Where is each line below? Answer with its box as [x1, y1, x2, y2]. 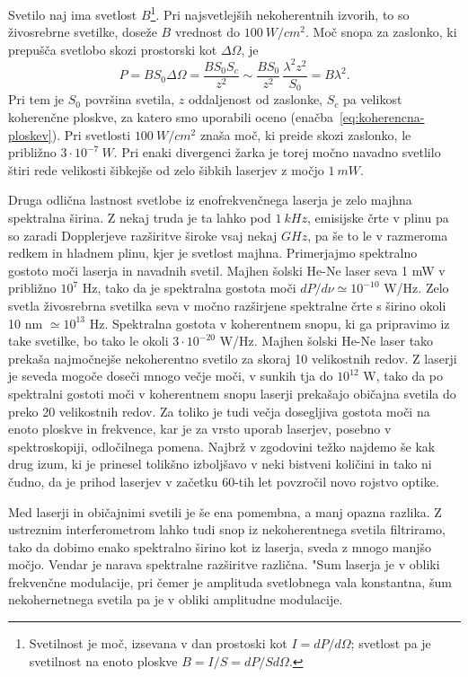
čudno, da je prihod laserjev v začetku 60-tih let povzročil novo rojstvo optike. [8, 471, 439, 490]
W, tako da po [363, 366, 444, 385]
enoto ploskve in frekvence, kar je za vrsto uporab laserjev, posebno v [8, 419, 392, 438]
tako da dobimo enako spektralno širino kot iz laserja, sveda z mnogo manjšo [8, 537, 432, 556]
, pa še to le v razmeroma [307, 225, 448, 244]
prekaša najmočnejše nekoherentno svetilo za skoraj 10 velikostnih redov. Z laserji [8, 348, 457, 367]
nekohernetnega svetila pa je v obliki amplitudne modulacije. [8, 590, 343, 609]
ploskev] [8, 125, 52, 144]
